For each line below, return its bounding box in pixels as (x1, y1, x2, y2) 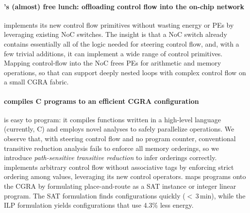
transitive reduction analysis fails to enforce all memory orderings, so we (4, 143, 219, 153)
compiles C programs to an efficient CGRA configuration (4, 96, 199, 106)
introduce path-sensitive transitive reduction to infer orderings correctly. (4, 152, 217, 163)
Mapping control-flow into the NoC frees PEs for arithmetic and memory (4, 58, 221, 68)
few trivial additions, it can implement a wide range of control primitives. (4, 48, 223, 58)
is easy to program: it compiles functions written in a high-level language (4, 114, 221, 124)
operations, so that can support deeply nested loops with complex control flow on (4, 67, 246, 77)
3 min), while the (195, 190, 246, 200)
